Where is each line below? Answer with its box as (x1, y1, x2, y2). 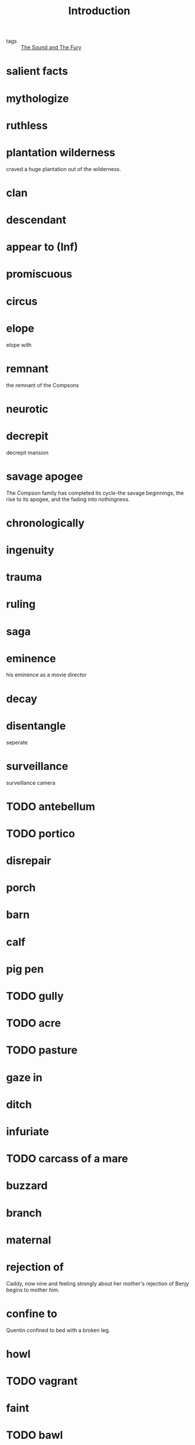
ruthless (6, 118, 48, 132)
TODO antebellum (6, 799, 96, 813)
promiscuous (6, 268, 73, 281)
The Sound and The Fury (21, 44, 82, 51)
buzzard (6, 1179, 48, 1193)
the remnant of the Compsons (6, 381, 79, 388)
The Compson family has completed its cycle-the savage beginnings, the (6, 489, 184, 496)
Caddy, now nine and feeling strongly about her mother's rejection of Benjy (6, 1280, 189, 1287)
